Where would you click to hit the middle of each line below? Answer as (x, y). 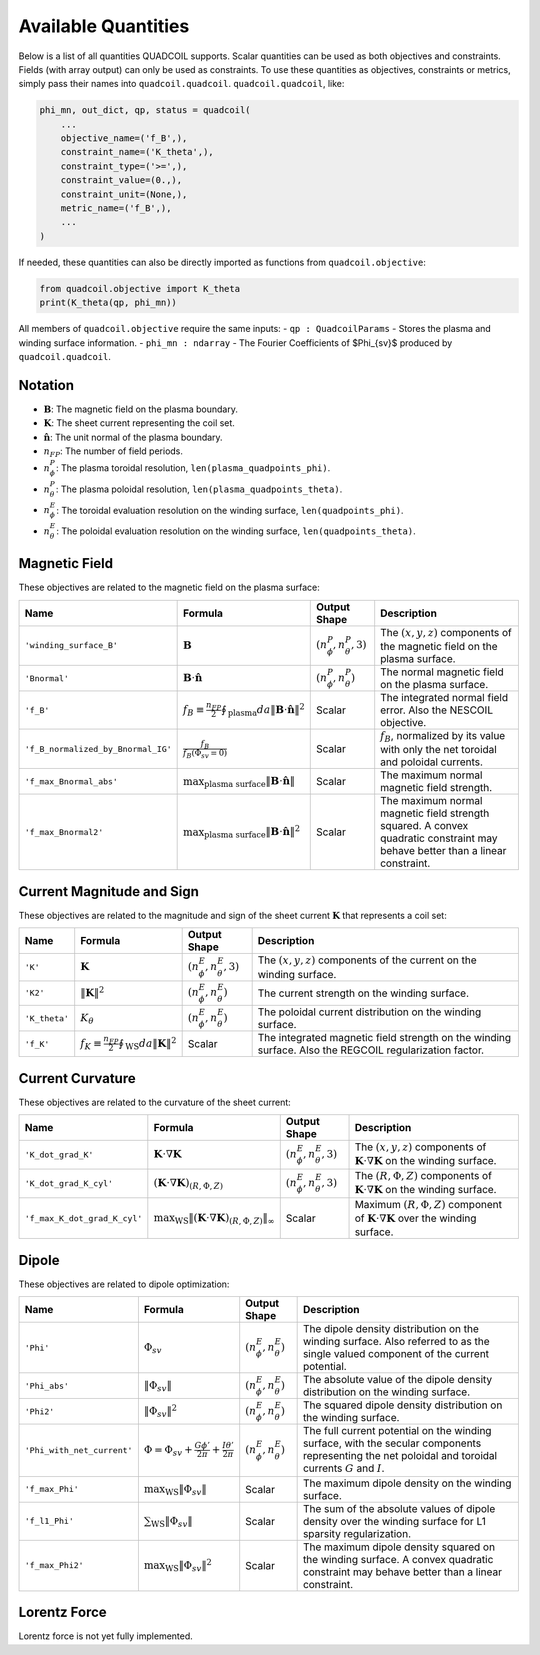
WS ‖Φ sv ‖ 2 (188, 1565)
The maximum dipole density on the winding (407, 1483)
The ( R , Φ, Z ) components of (423, 1175)
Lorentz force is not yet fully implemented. (106, 1636)
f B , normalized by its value (443, 737)
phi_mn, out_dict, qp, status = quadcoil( (145, 110)
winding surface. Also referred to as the (396, 1342)
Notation (46, 385)
